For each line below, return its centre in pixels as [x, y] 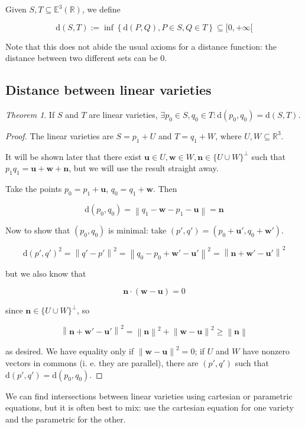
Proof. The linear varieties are [59, 135]
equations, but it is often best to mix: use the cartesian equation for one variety [150, 407]
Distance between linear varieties [108, 90]
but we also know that [46, 273]
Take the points [34, 189]
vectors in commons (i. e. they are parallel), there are [102, 363]
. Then [165, 189]
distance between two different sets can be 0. [86, 58]
